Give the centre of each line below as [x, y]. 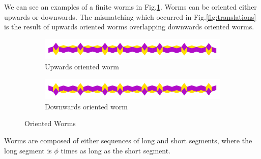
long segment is [28, 150]
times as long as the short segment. [115, 150]
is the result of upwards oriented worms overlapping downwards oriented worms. [129, 27]
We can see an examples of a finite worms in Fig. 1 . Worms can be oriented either [130, 7]
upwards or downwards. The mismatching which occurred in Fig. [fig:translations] [130, 16]
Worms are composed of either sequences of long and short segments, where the [128, 141]
